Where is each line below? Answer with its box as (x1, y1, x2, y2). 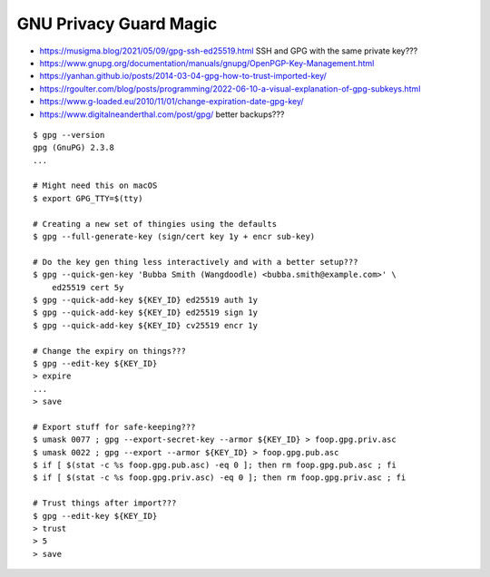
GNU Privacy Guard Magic (16, 14, 218, 34)
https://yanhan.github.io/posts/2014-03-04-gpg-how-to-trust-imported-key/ (39, 71, 327, 82)
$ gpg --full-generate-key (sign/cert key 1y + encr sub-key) (33, 231, 316, 242)
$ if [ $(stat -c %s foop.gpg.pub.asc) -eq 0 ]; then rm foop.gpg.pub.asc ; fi (33, 460, 397, 471)
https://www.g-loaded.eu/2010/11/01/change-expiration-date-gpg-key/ (39, 96, 304, 107)
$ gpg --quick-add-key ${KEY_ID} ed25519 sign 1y (33, 308, 259, 318)
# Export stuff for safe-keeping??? (33, 422, 196, 432)
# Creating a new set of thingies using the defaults (33, 219, 277, 229)
